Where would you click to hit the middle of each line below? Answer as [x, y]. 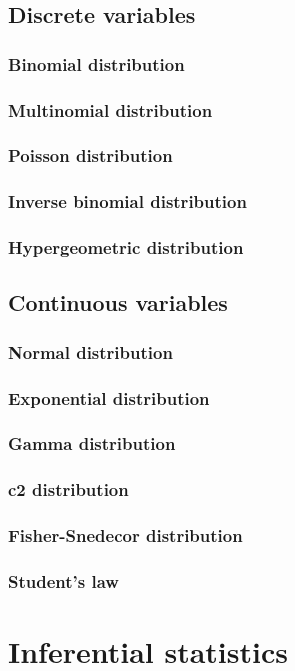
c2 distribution [68, 489]
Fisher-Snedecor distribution [125, 535]
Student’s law [63, 580]
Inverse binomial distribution [127, 201]
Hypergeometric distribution [126, 247]
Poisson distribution [90, 155]
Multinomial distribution [110, 109]
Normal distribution [90, 351]
